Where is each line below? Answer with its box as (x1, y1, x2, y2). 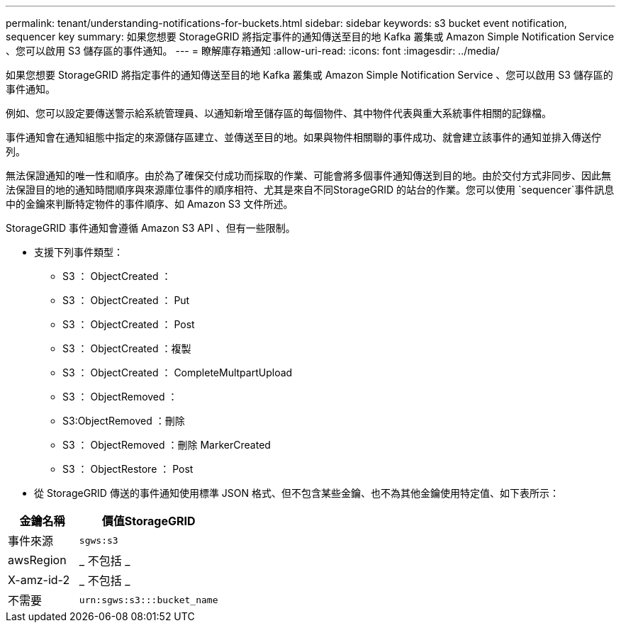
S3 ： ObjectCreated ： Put (62, 294, 190, 306)
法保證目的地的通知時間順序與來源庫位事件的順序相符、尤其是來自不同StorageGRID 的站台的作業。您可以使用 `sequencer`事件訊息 (6, 184, 615, 196)
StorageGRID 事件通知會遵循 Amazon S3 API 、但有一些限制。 (6, 222, 296, 234)
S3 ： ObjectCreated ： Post (62, 318, 195, 330)
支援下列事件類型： (34, 246, 123, 258)
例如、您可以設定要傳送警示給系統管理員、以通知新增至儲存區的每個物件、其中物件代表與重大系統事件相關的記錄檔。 (6, 107, 552, 119)
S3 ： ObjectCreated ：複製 (62, 342, 191, 354)
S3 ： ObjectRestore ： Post (62, 463, 194, 475)
